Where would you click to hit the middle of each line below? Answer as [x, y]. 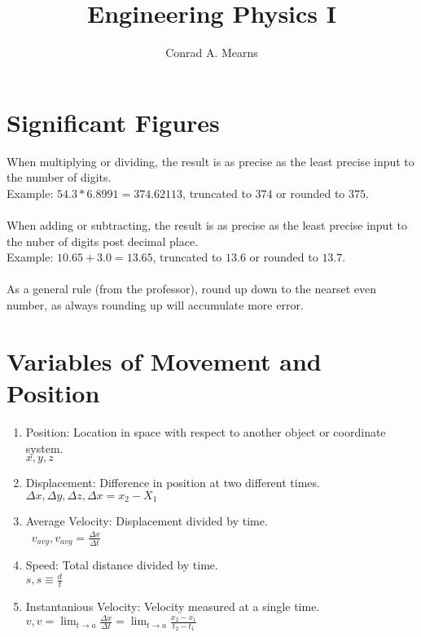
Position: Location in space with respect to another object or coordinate [206, 431]
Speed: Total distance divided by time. [122, 565]
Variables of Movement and [164, 360]
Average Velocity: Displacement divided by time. [147, 521]
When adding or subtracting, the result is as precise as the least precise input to [207, 225]
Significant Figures [113, 122]
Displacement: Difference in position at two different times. [173, 483]
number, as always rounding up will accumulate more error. [155, 305]
